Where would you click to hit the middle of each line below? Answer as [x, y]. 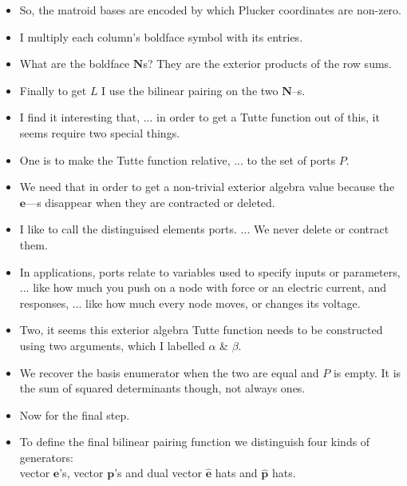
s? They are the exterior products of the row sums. [267, 64]
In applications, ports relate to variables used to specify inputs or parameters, [210, 271]
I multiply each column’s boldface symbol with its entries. [161, 36]
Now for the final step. [75, 414]
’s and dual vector [158, 473]
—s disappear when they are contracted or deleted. [150, 202]
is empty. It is [367, 372]
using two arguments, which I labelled [112, 345]
